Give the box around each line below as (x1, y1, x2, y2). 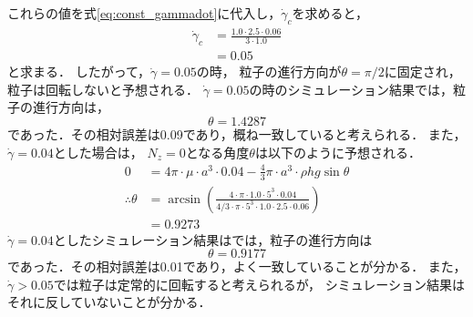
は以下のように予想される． (254, 142, 421, 161)
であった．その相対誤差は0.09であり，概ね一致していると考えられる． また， (7, 124, 467, 143)
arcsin (168, 192, 201, 206)
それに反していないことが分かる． (7, 292, 211, 312)
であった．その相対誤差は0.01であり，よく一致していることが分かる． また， (7, 257, 467, 276)
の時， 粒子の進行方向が (196, 62, 342, 81)
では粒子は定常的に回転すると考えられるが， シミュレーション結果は (53, 274, 466, 293)
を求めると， (292, 4, 369, 22)
